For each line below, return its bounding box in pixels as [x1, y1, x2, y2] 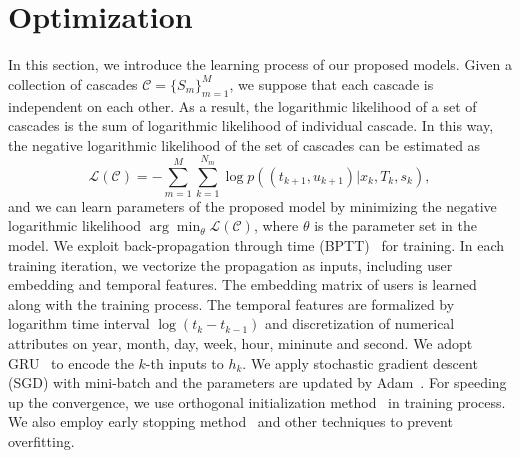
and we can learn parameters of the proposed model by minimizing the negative [8, 195, 497, 216]
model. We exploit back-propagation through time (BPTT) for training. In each [8, 235, 505, 256]
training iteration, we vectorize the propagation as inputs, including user [8, 254, 453, 275]
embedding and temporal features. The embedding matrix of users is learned [8, 274, 477, 295]
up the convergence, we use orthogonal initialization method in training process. [8, 391, 506, 412]
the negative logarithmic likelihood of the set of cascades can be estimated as [8, 134, 481, 155]
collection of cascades [8, 73, 138, 94]
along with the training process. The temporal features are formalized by [8, 293, 455, 314]
